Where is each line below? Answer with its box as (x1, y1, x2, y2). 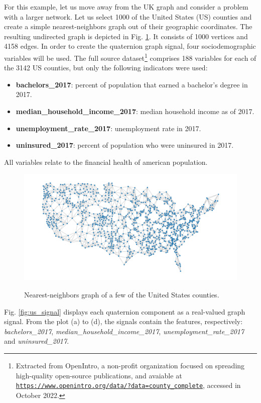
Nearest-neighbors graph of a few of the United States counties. (24, 289, 219, 299)
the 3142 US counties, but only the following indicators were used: (4, 62, 208, 73)
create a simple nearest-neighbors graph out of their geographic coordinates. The (4, 21, 252, 32)
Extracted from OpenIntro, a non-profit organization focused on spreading (16, 360, 245, 370)
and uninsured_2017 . (4, 336, 69, 346)
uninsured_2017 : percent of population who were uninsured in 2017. (16, 140, 234, 150)
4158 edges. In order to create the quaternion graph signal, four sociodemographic (4, 41, 256, 51)
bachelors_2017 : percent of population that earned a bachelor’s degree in (16, 79, 248, 89)
